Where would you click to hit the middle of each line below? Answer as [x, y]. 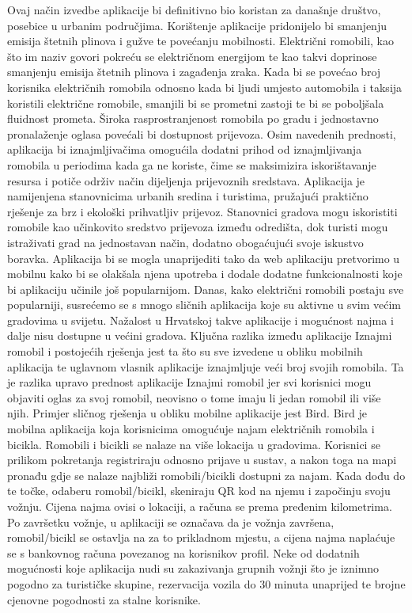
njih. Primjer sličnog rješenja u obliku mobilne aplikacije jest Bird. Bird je [187, 413]
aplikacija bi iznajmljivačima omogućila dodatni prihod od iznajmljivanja [185, 149]
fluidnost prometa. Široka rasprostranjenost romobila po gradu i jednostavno [193, 118]
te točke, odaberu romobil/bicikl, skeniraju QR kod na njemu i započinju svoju [199, 491]
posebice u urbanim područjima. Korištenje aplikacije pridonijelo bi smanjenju [197, 25]
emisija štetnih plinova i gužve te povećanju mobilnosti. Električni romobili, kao [200, 41]
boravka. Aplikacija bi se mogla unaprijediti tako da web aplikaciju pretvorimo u [204, 258]
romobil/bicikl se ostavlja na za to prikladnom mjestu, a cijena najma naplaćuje [201, 537]
